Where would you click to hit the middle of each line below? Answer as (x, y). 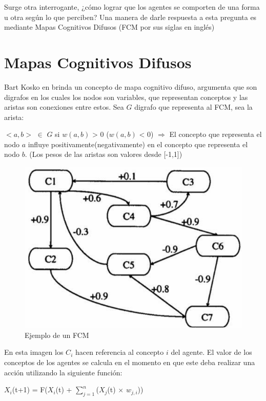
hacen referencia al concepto (119, 352)
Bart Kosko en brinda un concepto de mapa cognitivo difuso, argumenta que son (131, 86)
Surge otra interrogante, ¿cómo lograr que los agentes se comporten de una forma (132, 7)
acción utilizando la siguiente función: (63, 372)
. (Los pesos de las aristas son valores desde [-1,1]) (104, 154)
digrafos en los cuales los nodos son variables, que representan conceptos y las (126, 97)
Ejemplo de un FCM (57, 335)
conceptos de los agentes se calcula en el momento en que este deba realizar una (130, 362)
